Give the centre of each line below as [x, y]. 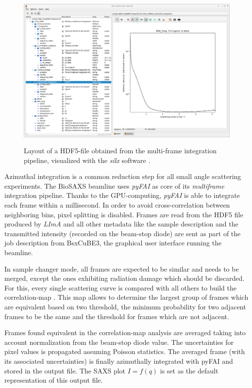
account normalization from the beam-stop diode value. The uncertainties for [119, 342]
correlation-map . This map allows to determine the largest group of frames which [126, 297]
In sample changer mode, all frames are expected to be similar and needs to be [122, 268]
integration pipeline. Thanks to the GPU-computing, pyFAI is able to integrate [122, 195]
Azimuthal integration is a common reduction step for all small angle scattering [123, 176]
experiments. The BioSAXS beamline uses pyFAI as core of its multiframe [114, 186]
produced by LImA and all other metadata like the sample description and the [121, 224]
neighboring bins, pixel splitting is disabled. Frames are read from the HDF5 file [124, 214]
